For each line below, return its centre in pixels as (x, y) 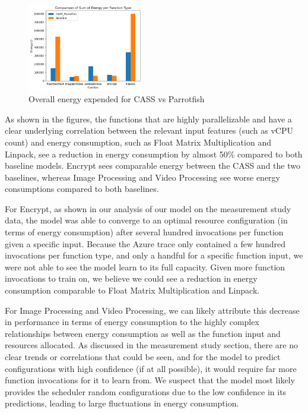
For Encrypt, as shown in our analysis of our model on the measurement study (148, 208)
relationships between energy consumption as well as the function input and (143, 333)
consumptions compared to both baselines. (82, 189)
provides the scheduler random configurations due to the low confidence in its (146, 391)
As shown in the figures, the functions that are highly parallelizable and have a (148, 119)
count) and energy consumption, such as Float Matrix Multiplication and (138, 142)
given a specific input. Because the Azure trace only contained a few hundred (145, 243)
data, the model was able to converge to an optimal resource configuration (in (146, 220)
